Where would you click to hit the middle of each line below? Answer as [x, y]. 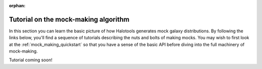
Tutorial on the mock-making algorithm [69, 19]
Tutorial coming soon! [31, 60]
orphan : [17, 6]
